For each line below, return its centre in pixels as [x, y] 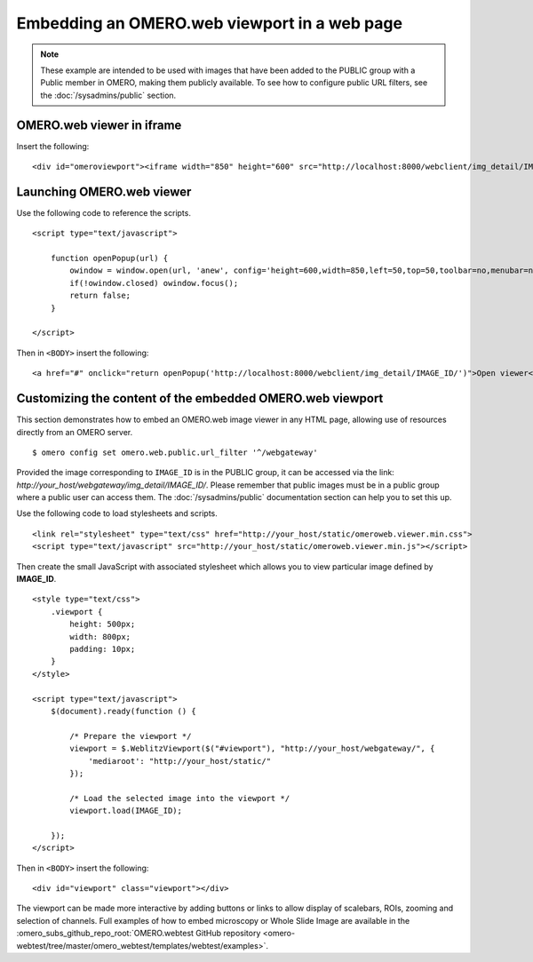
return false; [100, 296]
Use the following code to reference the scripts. [103, 212]
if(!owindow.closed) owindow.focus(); [154, 283]
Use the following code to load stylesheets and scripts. [117, 513]
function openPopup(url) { [109, 258]
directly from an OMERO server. [75, 432]
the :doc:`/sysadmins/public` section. [108, 95]
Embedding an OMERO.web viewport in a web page [210, 23]
